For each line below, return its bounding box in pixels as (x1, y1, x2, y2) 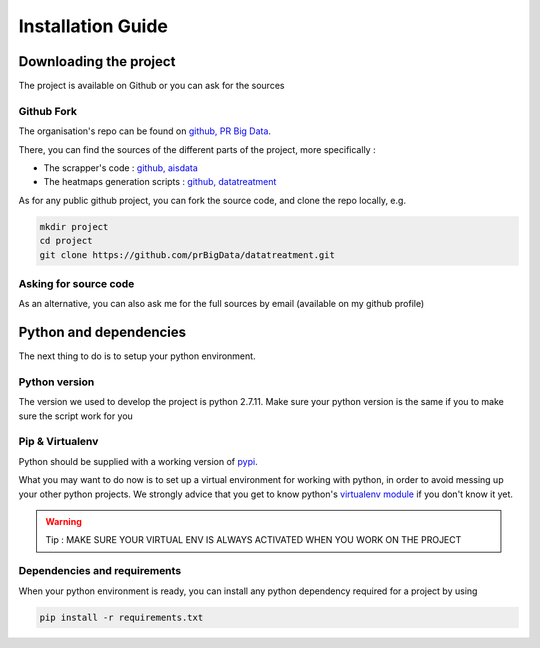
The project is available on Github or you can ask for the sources (18, 80, 285, 92)
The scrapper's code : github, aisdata (43, 161, 199, 174)
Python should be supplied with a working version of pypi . (18, 455, 259, 467)
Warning (45, 516, 82, 528)
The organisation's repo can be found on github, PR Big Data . (18, 125, 272, 137)
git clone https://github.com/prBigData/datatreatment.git (39, 249, 335, 260)
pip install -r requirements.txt (39, 611, 204, 623)
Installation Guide (18, 15, 169, 37)
